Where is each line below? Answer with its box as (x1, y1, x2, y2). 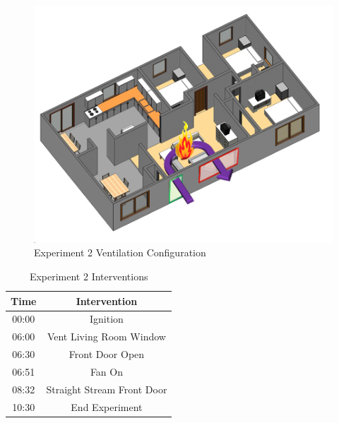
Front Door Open (69, 347, 145, 362)
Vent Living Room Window (47, 329, 166, 344)
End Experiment (71, 399, 143, 414)
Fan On (90, 364, 123, 379)
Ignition (90, 311, 124, 326)
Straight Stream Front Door (46, 381, 167, 396)
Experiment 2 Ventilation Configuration (34, 245, 206, 260)
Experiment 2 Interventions (29, 269, 148, 284)
